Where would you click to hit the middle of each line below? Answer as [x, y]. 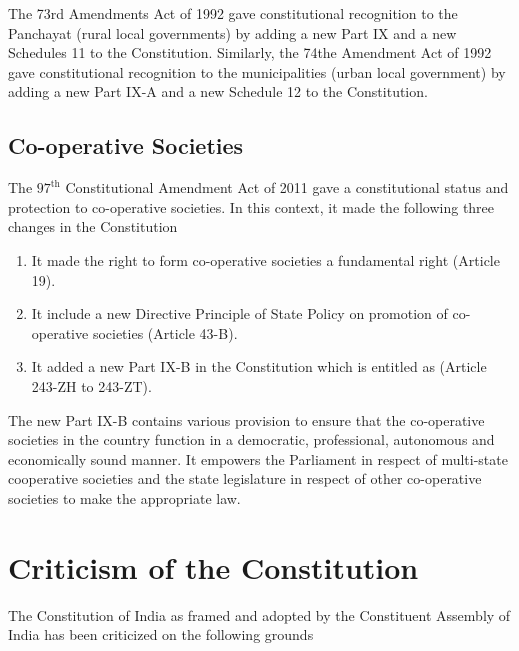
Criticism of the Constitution [213, 566]
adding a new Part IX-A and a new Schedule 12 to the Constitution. [218, 91]
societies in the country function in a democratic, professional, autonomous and [251, 439]
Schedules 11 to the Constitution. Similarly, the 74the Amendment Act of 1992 [250, 52]
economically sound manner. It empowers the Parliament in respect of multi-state [258, 458]
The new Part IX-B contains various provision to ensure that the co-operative [246, 419]
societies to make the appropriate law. [124, 497]
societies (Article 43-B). [165, 332]
